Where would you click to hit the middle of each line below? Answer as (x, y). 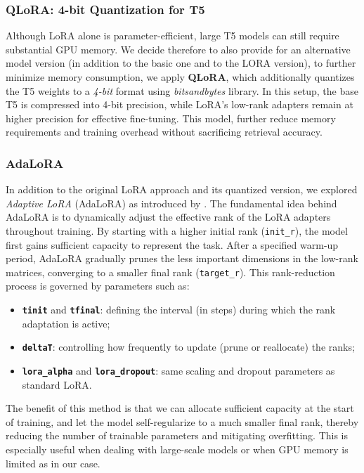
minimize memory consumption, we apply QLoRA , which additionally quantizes (180, 77)
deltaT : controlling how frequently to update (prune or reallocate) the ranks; (188, 347)
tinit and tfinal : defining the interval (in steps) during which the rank (179, 310)
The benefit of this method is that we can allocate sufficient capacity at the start (180, 408)
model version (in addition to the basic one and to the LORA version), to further (181, 63)
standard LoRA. (57, 384)
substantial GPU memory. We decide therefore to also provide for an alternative (178, 49)
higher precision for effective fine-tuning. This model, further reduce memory (171, 118)
